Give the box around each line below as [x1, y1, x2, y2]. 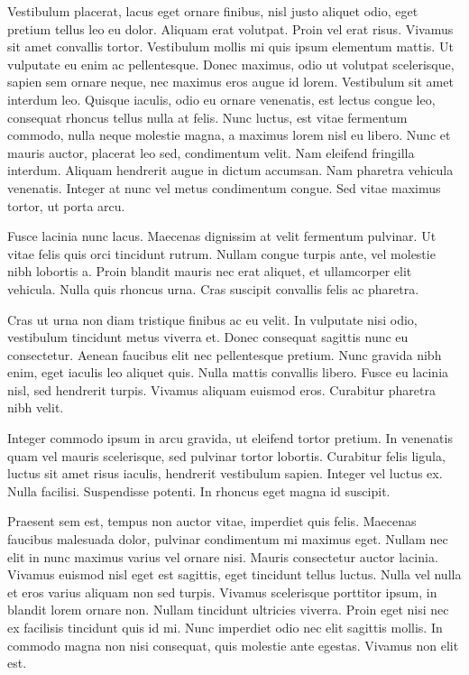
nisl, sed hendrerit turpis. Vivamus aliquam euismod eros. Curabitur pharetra [7, 380, 436, 399]
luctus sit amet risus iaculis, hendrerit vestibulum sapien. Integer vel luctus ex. [7, 464, 443, 483]
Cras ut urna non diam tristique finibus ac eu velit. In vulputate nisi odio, [7, 310, 418, 328]
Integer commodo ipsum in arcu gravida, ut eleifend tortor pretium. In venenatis [7, 429, 453, 448]
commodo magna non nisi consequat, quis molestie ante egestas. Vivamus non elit [7, 635, 459, 654]
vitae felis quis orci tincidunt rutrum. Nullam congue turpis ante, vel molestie [7, 244, 436, 263]
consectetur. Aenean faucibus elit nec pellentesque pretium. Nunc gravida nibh [7, 345, 442, 364]
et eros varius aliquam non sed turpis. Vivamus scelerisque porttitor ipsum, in [7, 582, 437, 601]
